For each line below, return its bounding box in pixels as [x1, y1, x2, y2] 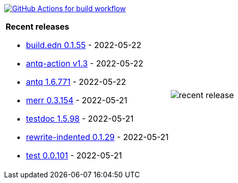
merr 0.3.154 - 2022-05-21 [26, 95, 127, 105]
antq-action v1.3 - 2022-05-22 [26, 58, 144, 68]
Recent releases [6, 21, 69, 32]
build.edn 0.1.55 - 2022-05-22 [26, 40, 142, 50]
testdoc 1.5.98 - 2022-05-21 [26, 113, 134, 124]
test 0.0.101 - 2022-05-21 [26, 150, 122, 161]
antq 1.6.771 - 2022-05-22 [26, 77, 126, 87]
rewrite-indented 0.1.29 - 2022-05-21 [26, 132, 169, 142]
